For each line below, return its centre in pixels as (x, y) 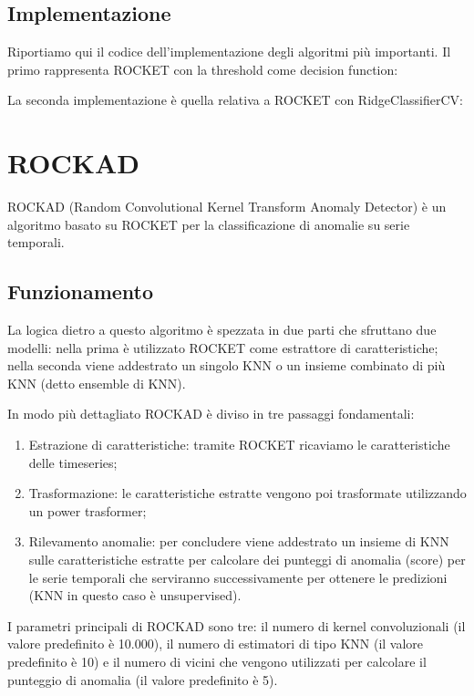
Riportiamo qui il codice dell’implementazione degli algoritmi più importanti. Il (229, 52)
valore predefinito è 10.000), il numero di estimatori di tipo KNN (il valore (216, 644)
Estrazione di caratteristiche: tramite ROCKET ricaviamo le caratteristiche (239, 445)
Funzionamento (81, 291)
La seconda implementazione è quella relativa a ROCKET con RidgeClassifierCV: (235, 100)
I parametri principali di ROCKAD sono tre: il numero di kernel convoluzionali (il (237, 625)
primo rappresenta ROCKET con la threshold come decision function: (203, 69)
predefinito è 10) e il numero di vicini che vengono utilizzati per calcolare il (217, 661)
